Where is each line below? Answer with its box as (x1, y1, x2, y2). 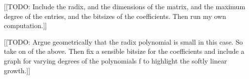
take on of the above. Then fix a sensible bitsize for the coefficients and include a (4, 46, 245, 56)
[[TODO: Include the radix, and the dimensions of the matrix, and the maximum (4, 1, 246, 11)
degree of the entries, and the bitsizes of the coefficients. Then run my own (4, 11, 226, 21)
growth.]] (4, 65, 31, 75)
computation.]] (4, 20, 47, 31)
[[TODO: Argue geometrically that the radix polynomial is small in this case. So (4, 36, 243, 47)
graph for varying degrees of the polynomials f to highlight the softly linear (4, 55, 227, 65)
